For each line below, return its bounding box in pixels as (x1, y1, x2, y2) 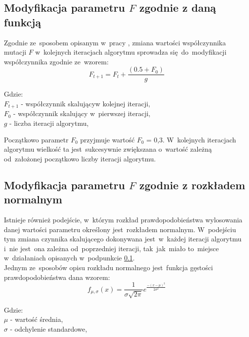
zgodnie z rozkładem (139, 177, 245, 192)
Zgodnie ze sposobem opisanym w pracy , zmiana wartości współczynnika (4, 37, 226, 47)
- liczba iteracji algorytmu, (9, 118, 89, 128)
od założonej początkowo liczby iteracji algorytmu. (4, 153, 156, 163)
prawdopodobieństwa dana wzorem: (4, 272, 110, 282)
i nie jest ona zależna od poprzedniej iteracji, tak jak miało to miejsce (4, 243, 219, 253)
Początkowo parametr (4, 134, 69, 144)
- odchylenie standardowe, (10, 323, 87, 334)
